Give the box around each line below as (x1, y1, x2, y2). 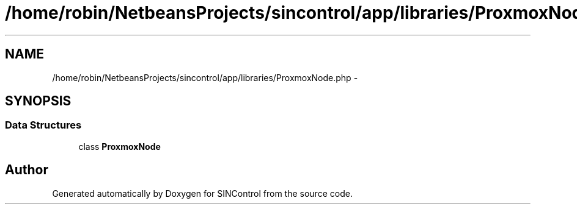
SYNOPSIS (5, 93, 72, 109)
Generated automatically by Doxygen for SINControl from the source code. (52, 188, 353, 199)
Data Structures (5, 119, 82, 132)
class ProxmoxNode (78, 141, 161, 152)
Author (5, 162, 48, 178)
